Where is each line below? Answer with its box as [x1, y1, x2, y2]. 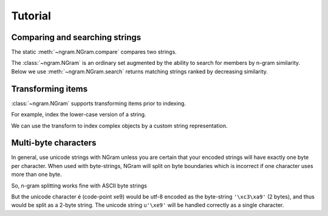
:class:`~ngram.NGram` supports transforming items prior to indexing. [11, 100, 186, 107]
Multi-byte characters [11, 138, 97, 148]
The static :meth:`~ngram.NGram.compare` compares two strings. [11, 49, 177, 56]
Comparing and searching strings [11, 32, 142, 42]
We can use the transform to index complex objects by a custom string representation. [11, 122, 228, 129]
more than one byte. [11, 170, 62, 178]
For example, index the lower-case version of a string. [11, 111, 146, 118]
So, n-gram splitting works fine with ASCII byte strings [11, 182, 148, 189]
